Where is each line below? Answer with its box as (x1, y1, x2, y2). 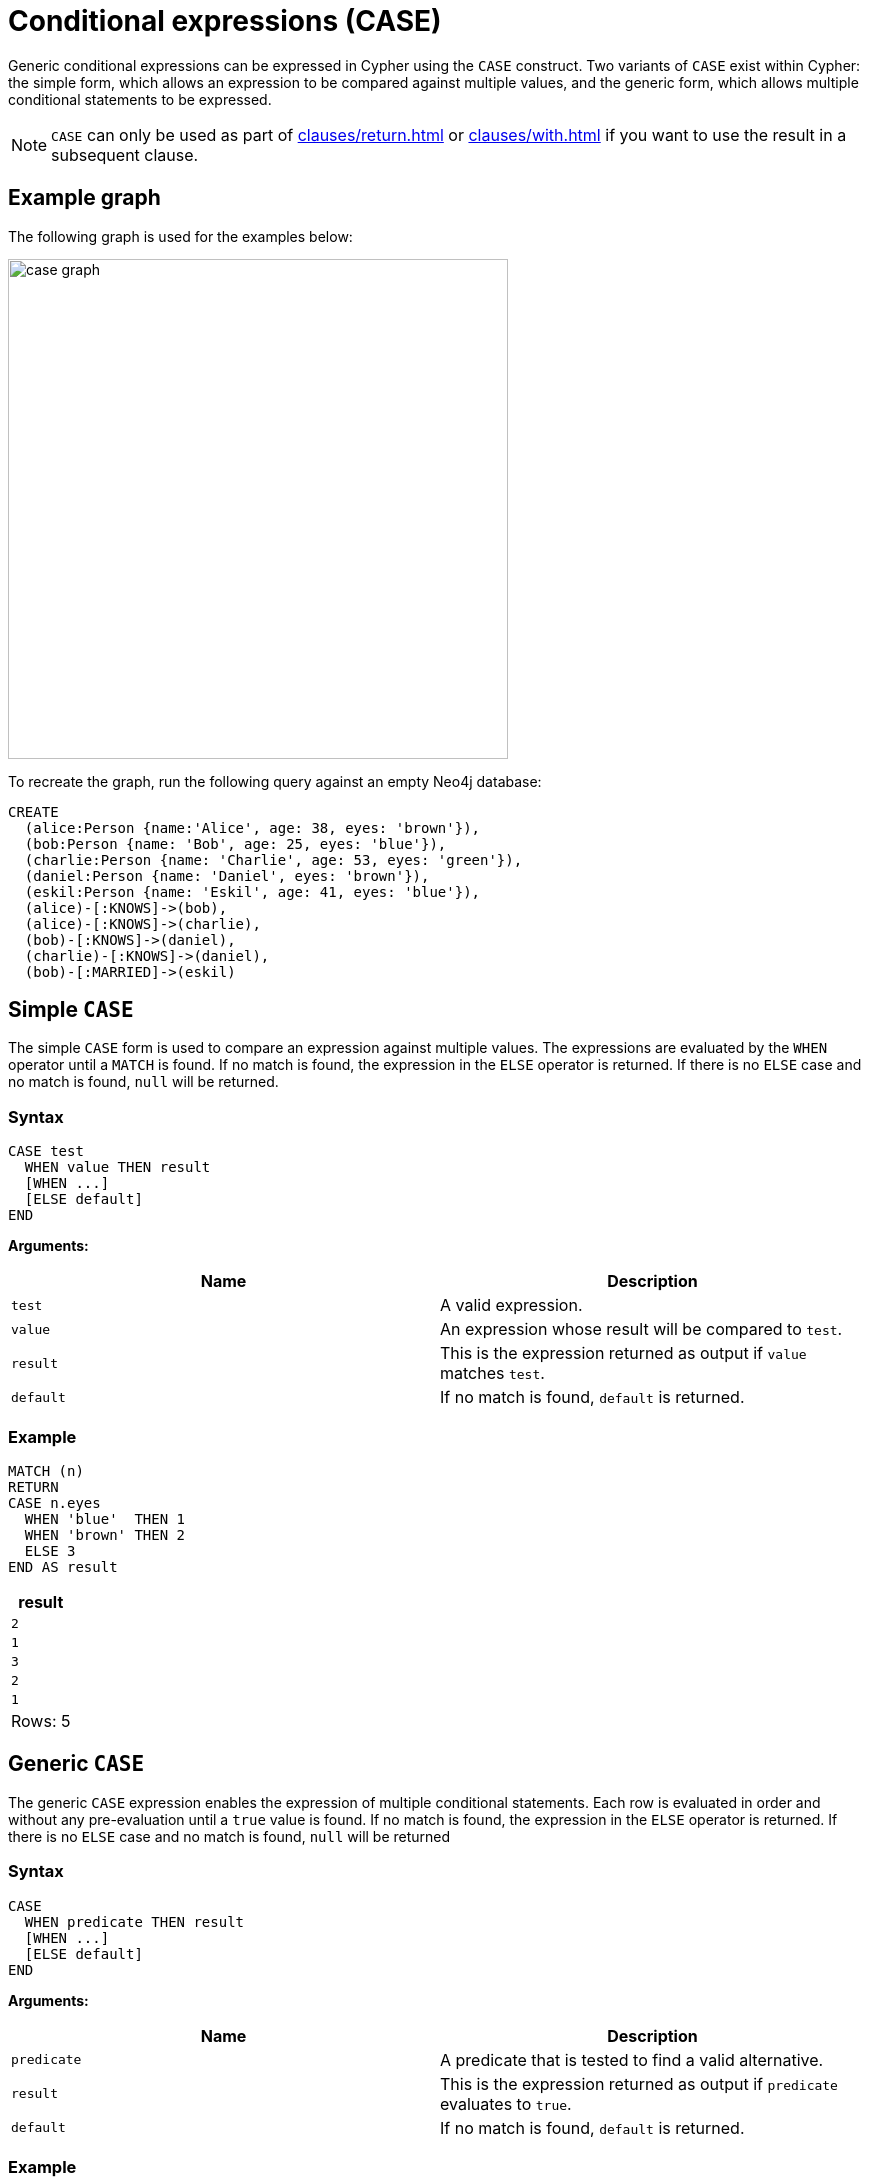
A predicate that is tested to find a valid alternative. (440, 2049, 824, 2070)
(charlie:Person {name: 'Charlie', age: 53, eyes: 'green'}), (24, 851, 523, 868)
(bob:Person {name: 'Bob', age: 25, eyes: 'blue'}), (24, 835, 447, 852)
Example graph (8, 185, 161, 211)
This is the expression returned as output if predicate (440, 2073, 838, 2094)
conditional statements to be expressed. (8, 90, 272, 108)
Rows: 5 (11, 1710, 71, 1731)
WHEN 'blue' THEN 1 (24, 1510, 186, 1527)
